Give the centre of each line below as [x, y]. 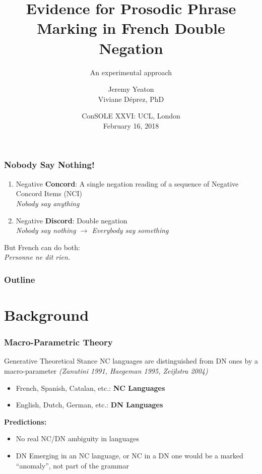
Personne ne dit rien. [37, 257]
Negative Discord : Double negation [72, 220]
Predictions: [25, 421]
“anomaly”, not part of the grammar [72, 465]
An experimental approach [131, 72]
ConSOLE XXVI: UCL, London [131, 116]
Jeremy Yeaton [131, 89]
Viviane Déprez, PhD [131, 99]
